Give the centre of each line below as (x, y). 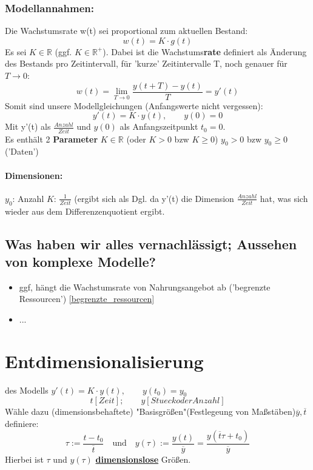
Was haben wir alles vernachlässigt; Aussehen (151, 243)
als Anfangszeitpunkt (159, 126)
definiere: (22, 424)
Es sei (16, 51)
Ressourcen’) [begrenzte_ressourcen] (87, 299)
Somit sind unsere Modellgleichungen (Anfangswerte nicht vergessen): (134, 105)
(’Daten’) (22, 151)
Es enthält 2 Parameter (52, 139)
